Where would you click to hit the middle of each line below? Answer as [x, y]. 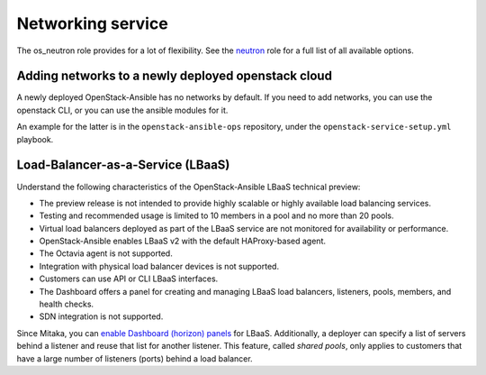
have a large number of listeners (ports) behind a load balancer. [135, 358]
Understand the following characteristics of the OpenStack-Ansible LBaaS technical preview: [189, 187]
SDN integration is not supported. [101, 316]
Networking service [92, 23]
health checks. [67, 304]
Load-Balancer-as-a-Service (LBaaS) [123, 165]
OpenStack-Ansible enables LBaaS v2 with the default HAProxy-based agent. [182, 241]
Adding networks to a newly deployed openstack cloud [175, 76]
